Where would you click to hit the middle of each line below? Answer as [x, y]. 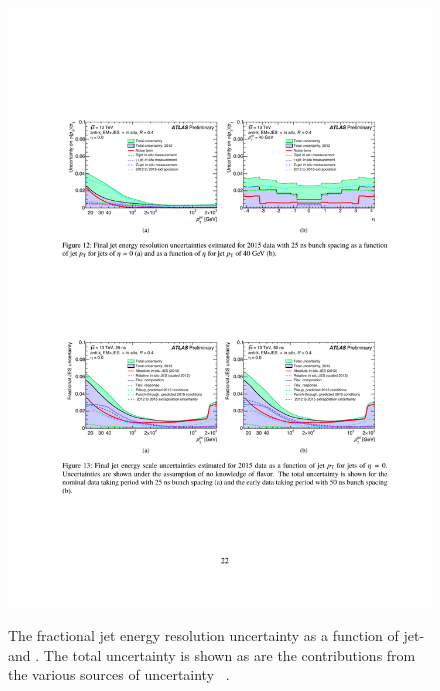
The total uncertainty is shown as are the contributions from [229, 654]
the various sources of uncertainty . [119, 674]
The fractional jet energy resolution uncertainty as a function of [203, 635]
